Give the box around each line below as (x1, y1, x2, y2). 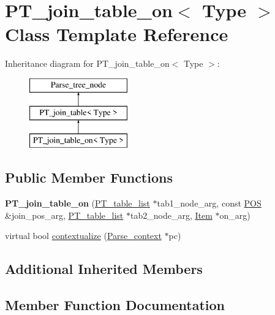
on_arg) (219, 208, 251, 221)
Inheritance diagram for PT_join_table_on (5, 57, 170, 70)
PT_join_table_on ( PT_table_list (5, 197, 150, 210)
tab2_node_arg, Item (130, 208, 213, 221)
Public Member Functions (5, 168, 173, 187)
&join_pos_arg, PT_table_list (5, 208, 124, 221)
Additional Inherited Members (5, 259, 203, 278)
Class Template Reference (5, 21, 228, 47)
